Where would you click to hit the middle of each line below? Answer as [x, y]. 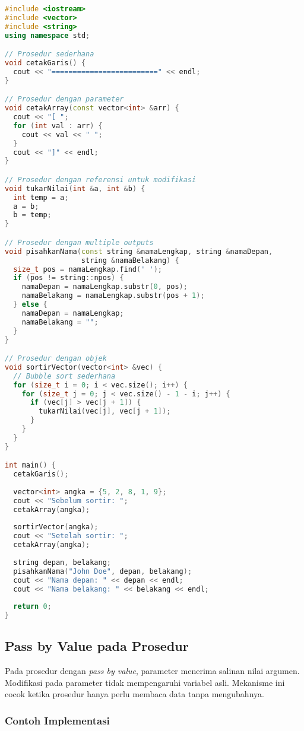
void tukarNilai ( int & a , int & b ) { [75, 188]
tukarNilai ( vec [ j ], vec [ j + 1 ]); [105, 411]
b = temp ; [32, 215]
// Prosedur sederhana [50, 54]
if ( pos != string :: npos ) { [69, 278]
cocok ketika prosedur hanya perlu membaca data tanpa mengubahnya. [134, 694]
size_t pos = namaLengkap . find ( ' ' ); [88, 269]
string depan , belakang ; [62, 562]
